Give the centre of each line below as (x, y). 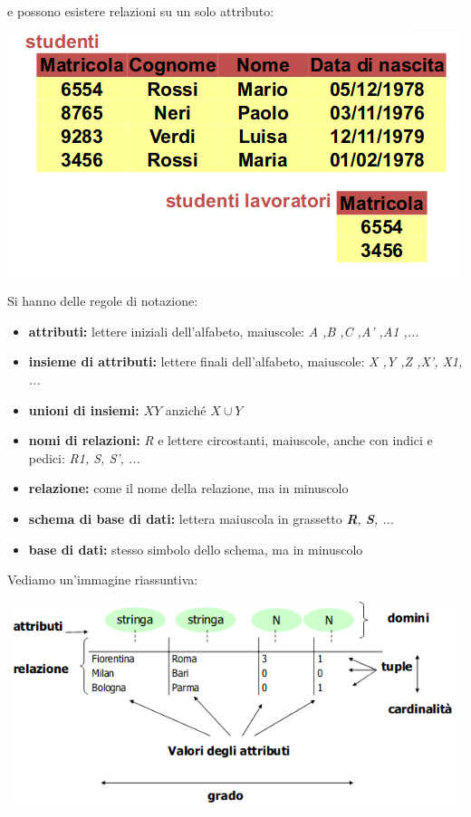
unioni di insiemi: (84, 409)
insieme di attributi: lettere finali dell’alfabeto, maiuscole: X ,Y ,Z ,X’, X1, (245, 361)
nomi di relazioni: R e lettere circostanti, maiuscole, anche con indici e (231, 440)
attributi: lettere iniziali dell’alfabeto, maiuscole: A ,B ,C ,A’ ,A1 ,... (224, 331)
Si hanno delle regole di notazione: (103, 301)
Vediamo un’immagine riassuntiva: (103, 579)
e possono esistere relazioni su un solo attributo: (141, 11)
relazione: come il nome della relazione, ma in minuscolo (188, 488)
